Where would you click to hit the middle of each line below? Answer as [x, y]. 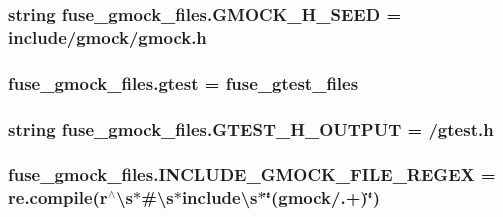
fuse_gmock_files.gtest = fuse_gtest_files [183, 82]
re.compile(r [58, 197]
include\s [219, 197]
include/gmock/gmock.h [107, 36]
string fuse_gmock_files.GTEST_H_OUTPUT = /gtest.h [251, 128]
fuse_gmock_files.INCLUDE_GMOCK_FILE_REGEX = [252, 174]
